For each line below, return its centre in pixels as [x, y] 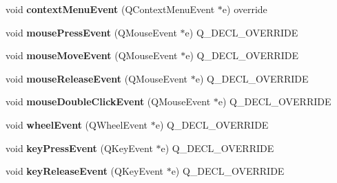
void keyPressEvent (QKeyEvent [79, 148]
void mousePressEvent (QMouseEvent [91, 32]
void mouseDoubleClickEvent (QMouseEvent [108, 101]
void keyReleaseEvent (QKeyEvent [84, 171]
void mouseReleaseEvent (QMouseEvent [97, 78]
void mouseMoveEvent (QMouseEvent [92, 55]
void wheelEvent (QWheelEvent [77, 124]
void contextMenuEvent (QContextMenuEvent [110, 9]
